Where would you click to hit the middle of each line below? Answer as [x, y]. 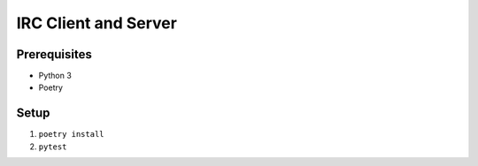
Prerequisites [54, 54]
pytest [53, 147]
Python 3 [55, 76]
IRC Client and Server [96, 23]
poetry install [72, 134]
